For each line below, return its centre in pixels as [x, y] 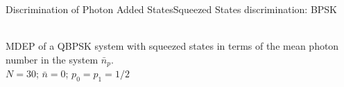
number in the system [52, 59]
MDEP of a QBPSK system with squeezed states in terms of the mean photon [172, 46]
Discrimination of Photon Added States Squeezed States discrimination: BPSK [171, 9]
